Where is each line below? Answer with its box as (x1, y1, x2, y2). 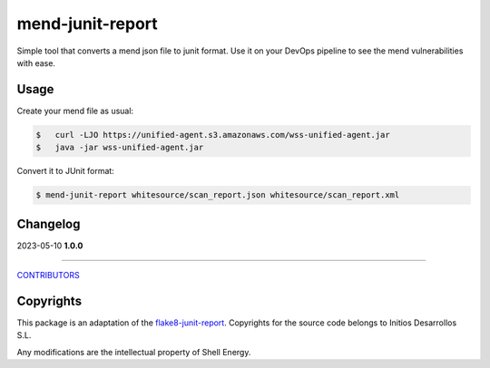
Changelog (16, 216, 81, 231)
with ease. (16, 57, 56, 68)
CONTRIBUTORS (16, 270, 81, 281)
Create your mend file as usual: (16, 105, 134, 116)
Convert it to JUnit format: (16, 166, 115, 177)
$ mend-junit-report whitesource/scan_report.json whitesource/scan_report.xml (35, 190, 400, 200)
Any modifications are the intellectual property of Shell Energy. (16, 346, 251, 357)
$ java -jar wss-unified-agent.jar (35, 142, 204, 153)
